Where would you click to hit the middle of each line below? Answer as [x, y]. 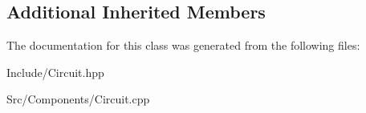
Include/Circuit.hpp [55, 72]
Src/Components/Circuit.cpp [78, 99]
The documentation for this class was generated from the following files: [183, 45]
